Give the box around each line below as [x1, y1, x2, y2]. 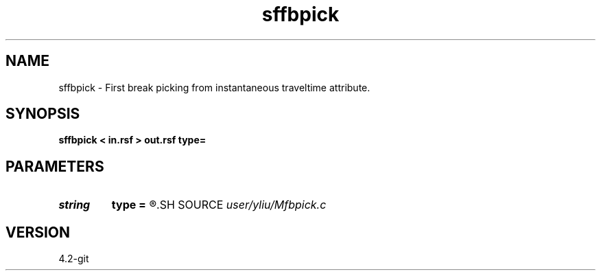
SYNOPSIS [5, 105, 80, 123]
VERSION [5, 223, 71, 241]
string [58, 198, 91, 212]
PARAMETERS [5, 157, 104, 175]
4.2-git [58, 253, 89, 265]
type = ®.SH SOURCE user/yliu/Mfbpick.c [111, 198, 327, 212]
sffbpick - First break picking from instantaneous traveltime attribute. [58, 81, 370, 93]
